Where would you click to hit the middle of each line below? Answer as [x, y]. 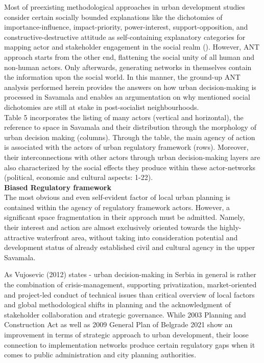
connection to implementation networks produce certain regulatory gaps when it [130, 344]
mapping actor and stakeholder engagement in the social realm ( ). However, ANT [132, 47]
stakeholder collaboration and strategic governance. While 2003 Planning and [125, 314]
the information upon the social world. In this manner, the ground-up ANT [122, 77]
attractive [19, 237]
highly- [231, 227]
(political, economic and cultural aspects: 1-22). [79, 177]
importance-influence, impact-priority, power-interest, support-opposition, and [126, 27]
